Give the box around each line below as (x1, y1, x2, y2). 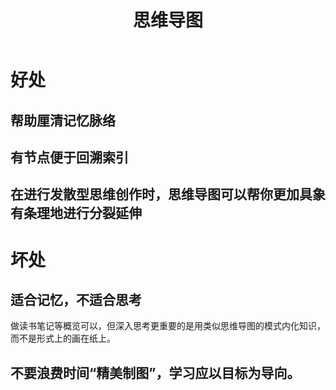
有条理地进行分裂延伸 (10, 205, 142, 222)
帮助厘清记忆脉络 (10, 112, 116, 129)
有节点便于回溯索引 (10, 149, 129, 166)
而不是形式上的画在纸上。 (10, 332, 116, 345)
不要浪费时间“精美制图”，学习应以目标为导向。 (10, 364, 301, 381)
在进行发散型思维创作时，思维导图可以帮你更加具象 (10, 186, 326, 203)
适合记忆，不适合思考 (10, 291, 142, 308)
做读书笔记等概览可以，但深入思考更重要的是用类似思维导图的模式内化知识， (10, 320, 326, 332)
